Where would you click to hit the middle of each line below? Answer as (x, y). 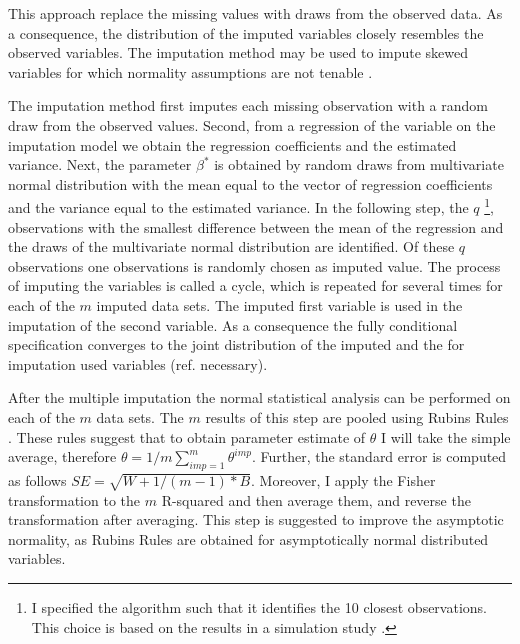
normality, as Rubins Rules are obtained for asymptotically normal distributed (248, 538)
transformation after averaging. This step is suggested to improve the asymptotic (256, 519)
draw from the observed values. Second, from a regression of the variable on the (252, 124)
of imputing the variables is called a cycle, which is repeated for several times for (255, 285)
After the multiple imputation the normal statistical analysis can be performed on (259, 397)
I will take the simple (445, 436)
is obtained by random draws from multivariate (359, 164)
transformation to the (74, 499)
